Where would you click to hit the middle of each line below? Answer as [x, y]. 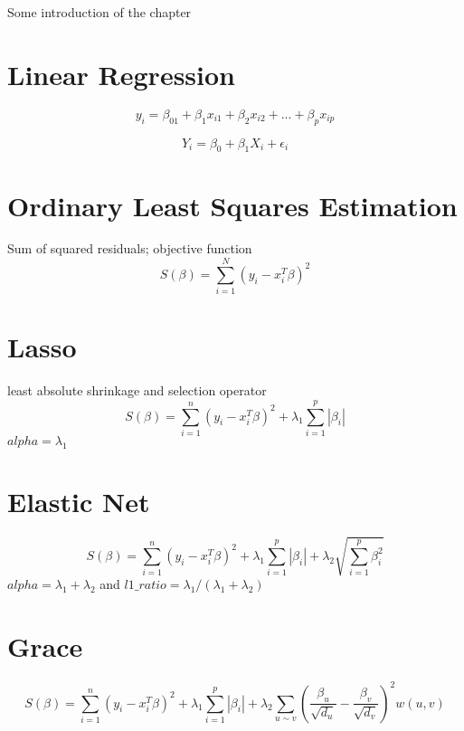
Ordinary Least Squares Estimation [232, 205]
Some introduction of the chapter [99, 12]
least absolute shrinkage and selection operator [137, 390]
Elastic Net [79, 501]
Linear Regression [122, 74]
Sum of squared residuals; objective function [130, 248]
